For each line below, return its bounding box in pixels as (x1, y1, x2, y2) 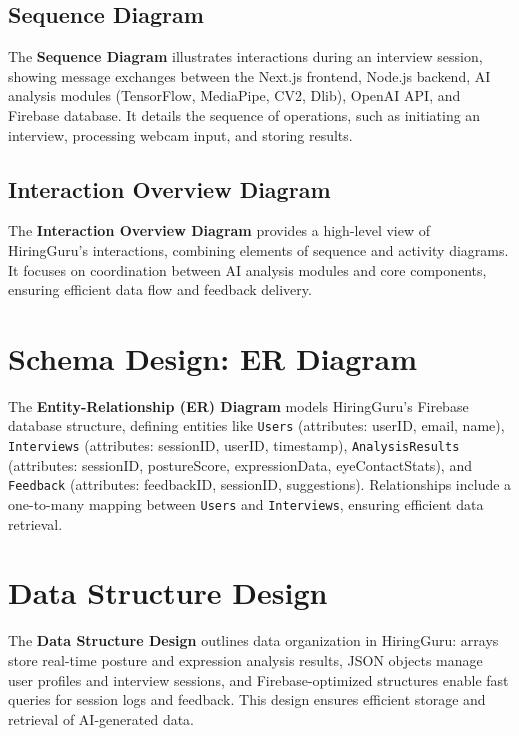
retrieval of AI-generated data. (8, 708, 195, 729)
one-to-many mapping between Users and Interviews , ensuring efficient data (8, 494, 484, 515)
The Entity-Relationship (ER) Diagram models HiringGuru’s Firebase (8, 395, 469, 416)
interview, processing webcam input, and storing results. (8, 124, 353, 145)
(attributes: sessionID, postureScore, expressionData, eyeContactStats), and (8, 454, 472, 475)
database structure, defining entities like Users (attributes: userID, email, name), (8, 415, 505, 436)
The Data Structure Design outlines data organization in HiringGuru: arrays (8, 630, 499, 651)
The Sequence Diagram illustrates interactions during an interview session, (8, 46, 483, 67)
